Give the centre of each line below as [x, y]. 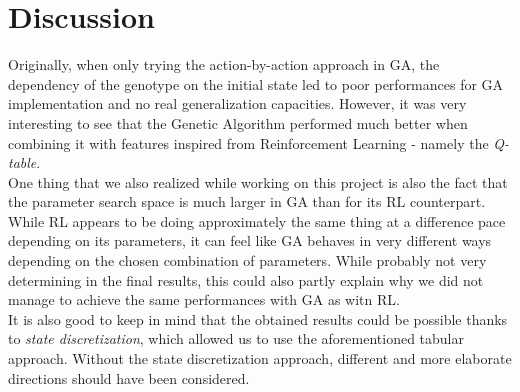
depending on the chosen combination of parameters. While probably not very [247, 260]
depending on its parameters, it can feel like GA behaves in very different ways [250, 240]
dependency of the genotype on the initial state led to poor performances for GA [256, 83]
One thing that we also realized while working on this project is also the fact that [258, 181]
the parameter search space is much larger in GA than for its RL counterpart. [247, 201]
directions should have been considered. [129, 377]
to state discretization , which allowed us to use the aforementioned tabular [236, 338]
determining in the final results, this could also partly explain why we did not [246, 279]
